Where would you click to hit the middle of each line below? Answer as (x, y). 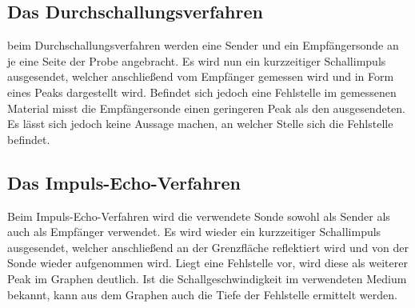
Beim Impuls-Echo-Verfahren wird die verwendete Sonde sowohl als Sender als (199, 216)
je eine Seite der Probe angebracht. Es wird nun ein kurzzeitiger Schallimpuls (197, 60)
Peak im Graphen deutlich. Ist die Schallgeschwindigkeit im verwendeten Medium (207, 278)
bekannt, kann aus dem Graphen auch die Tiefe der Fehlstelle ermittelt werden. (202, 294)
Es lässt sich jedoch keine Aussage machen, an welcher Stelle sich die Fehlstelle (200, 124)
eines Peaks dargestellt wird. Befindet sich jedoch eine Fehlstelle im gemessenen (202, 92)
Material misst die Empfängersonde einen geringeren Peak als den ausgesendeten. (206, 108)
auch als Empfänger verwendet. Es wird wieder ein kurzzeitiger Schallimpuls (194, 232)
